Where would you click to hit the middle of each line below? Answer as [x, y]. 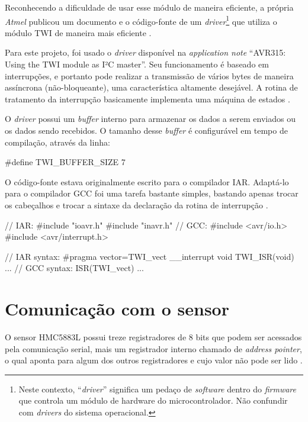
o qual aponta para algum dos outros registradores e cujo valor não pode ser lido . [154, 360]
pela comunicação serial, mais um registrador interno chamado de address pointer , [153, 348]
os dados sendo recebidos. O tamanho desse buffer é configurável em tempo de [146, 130]
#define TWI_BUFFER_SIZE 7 [65, 162]
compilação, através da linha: [57, 142]
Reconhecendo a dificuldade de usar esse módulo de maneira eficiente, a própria [149, 7]
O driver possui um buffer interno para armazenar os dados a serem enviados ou [150, 119]
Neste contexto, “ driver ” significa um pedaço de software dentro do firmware [157, 389]
